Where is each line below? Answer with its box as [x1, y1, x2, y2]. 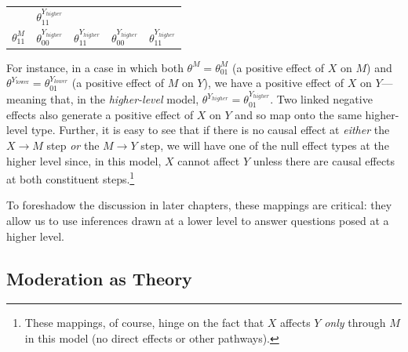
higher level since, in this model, [6, 152, 162, 169]
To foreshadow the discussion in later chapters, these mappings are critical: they [6, 197, 392, 213]
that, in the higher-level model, [49, 91, 199, 107]
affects [280, 314, 311, 331]
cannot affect [177, 152, 240, 169]
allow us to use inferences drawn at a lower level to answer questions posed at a [6, 212, 389, 229]
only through [324, 314, 386, 331]
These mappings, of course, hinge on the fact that [24, 314, 264, 331]
